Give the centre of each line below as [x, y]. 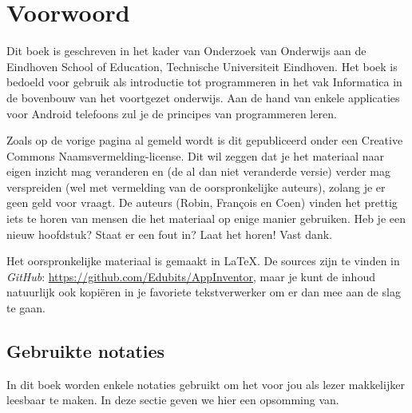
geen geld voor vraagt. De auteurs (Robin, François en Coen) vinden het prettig [202, 203]
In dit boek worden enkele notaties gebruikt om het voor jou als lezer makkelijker [206, 384]
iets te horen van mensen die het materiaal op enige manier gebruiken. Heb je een [206, 218]
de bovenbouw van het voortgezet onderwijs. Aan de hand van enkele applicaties [203, 97]
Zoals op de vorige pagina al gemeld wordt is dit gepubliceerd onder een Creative [205, 140]
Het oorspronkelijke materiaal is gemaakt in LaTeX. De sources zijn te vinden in [203, 261]
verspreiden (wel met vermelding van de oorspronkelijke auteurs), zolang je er [196, 187]
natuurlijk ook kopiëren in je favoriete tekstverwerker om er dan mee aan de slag [204, 292]
